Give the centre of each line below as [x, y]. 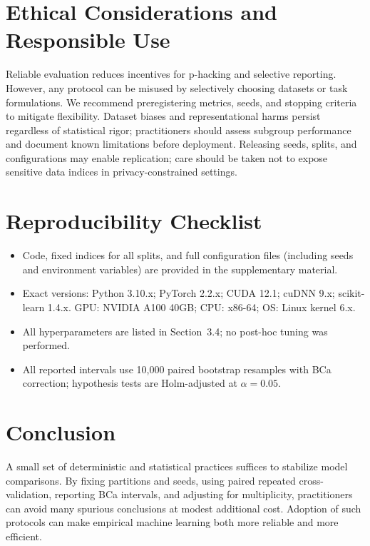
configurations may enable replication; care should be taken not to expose [167, 157]
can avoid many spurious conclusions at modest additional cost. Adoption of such [184, 508]
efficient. [24, 536]
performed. [46, 345]
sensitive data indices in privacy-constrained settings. [122, 172]
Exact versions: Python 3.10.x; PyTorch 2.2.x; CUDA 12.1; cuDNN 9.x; [179, 293]
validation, [29, 494]
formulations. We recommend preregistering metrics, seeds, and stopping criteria [181, 102]
